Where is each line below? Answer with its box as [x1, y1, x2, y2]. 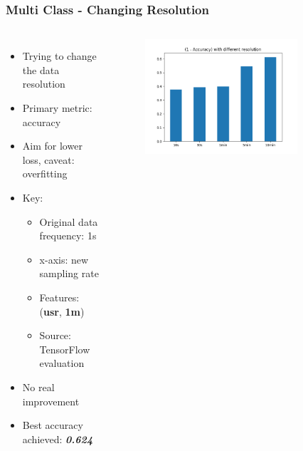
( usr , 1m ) [39, 304, 85, 318]
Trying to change [22, 48, 97, 63]
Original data [39, 214, 98, 229]
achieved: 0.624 [22, 431, 93, 446]
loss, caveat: [22, 152, 75, 167]
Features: [39, 289, 80, 304]
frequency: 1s [39, 228, 97, 243]
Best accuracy [22, 418, 83, 432]
